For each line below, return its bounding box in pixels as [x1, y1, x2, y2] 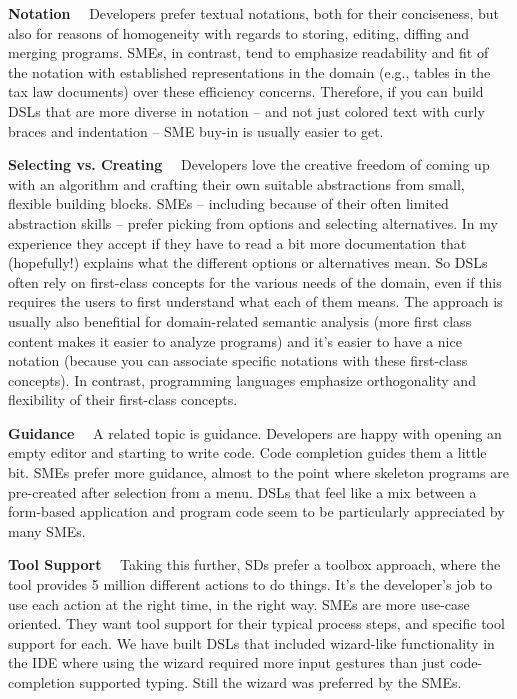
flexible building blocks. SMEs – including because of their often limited [8, 193, 449, 214]
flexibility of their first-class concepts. [8, 389, 238, 410]
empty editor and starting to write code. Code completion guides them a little [8, 442, 487, 463]
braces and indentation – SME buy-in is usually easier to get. [8, 120, 384, 141]
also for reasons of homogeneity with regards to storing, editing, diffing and [8, 22, 470, 43]
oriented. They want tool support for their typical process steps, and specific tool [8, 613, 505, 634]
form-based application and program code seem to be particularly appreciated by [8, 501, 505, 522]
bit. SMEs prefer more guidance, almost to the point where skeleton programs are [8, 462, 509, 483]
